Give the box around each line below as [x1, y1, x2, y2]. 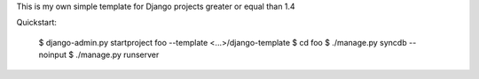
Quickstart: [16, 18, 58, 28]
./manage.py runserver [75, 49, 160, 61]
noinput [38, 49, 67, 61]
